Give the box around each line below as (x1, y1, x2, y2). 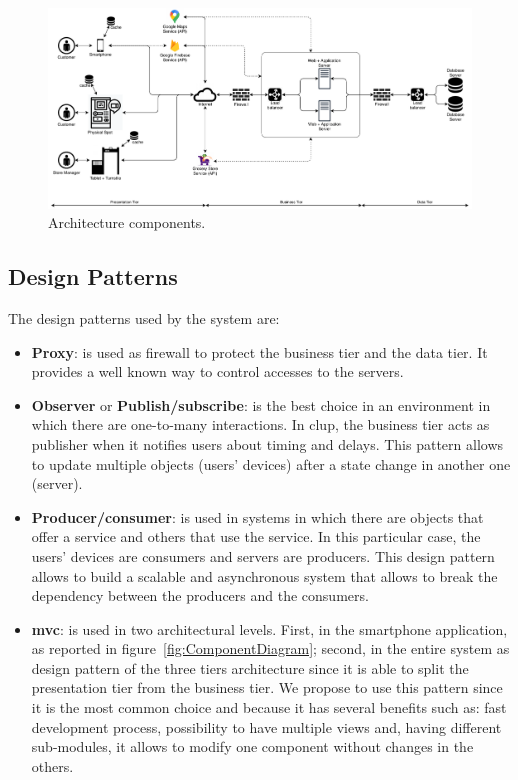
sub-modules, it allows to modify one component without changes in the (31, 736, 474, 757)
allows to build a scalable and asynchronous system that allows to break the (31, 565, 498, 586)
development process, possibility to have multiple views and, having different (31, 716, 502, 737)
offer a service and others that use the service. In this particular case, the (31, 526, 481, 547)
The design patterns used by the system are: (8, 307, 280, 328)
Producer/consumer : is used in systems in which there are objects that (31, 506, 484, 527)
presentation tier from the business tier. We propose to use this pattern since (31, 677, 503, 698)
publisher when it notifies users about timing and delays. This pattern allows (31, 433, 504, 454)
